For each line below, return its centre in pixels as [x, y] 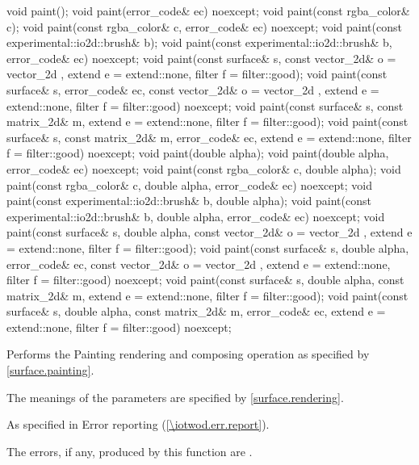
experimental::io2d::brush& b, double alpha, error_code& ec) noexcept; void [196, 216]
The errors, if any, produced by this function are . [130, 451]
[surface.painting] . [50, 370]
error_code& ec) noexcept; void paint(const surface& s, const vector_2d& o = [201, 58]
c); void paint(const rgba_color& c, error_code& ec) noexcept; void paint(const [204, 26]
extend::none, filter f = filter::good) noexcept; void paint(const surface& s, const [205, 105]
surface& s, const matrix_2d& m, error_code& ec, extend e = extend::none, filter [209, 137]
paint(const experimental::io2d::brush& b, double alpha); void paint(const [189, 201]
